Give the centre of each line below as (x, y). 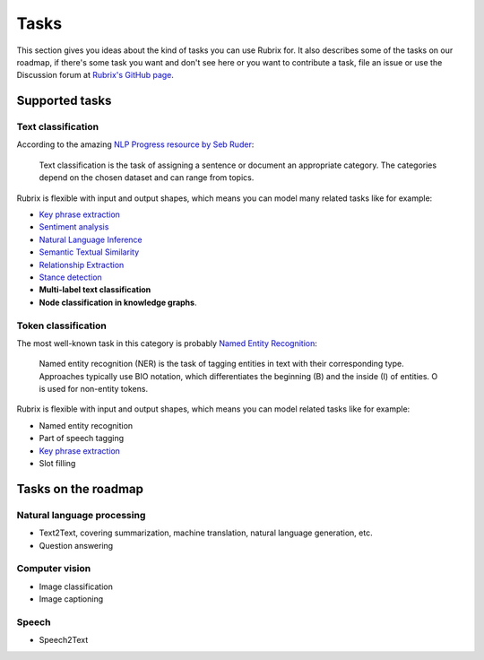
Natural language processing (81, 515)
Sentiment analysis (74, 227)
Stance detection (70, 277)
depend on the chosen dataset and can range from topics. (147, 178)
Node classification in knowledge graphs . (118, 302)
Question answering (76, 545)
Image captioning (71, 599)
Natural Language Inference (91, 239)
